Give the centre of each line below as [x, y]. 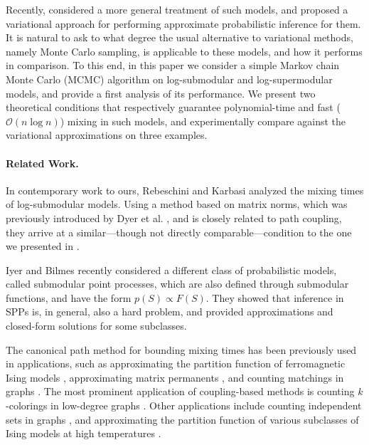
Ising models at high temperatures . [84, 433]
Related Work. [42, 163]
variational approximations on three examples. [107, 135]
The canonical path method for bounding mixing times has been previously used [181, 349]
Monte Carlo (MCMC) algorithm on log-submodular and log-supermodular [169, 79]
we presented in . [43, 246]
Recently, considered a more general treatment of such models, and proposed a [177, 9]
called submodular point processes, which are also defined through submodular [177, 284]
